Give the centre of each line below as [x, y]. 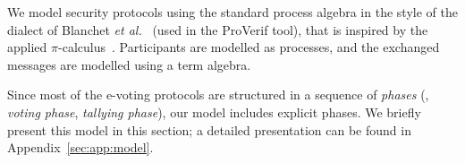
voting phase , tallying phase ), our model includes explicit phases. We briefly [214, 112]
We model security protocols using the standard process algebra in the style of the [232, 12]
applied [27, 47]
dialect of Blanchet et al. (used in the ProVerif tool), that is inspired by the [218, 29]
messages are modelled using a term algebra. [129, 64]
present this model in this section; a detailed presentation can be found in [209, 129]
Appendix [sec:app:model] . [80, 147]
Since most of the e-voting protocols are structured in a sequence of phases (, [218, 94]
